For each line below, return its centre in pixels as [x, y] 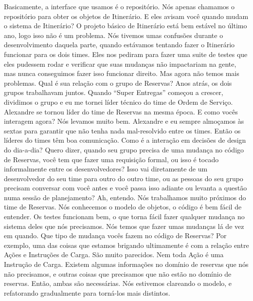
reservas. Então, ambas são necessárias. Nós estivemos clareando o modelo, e [118, 283]
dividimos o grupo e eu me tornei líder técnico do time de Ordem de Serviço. [118, 102]
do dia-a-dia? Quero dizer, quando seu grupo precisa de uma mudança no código [124, 149]
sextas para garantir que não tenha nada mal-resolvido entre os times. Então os [122, 130]
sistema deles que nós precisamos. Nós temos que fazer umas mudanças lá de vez [124, 226]
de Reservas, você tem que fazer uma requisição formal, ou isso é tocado [111, 159]
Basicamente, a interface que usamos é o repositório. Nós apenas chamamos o [119, 6]
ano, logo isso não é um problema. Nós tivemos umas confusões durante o [114, 35]
